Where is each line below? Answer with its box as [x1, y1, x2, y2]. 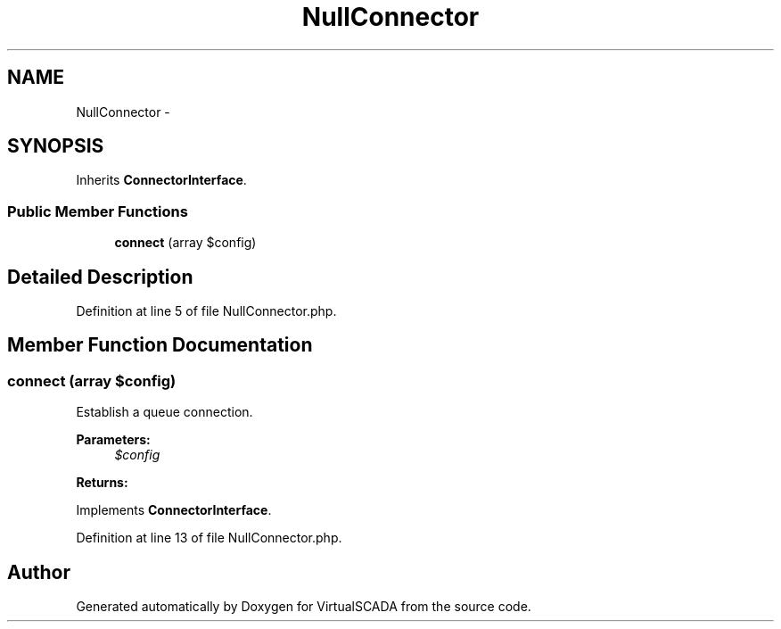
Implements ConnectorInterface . [76, 502, 272, 518]
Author [7, 560, 70, 583]
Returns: [76, 475, 128, 491]
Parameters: [76, 432, 151, 448]
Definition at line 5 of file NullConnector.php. [76, 303, 337, 319]
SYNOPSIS [7, 135, 104, 158]
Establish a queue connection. [76, 404, 253, 420]
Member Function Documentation [7, 334, 313, 357]
